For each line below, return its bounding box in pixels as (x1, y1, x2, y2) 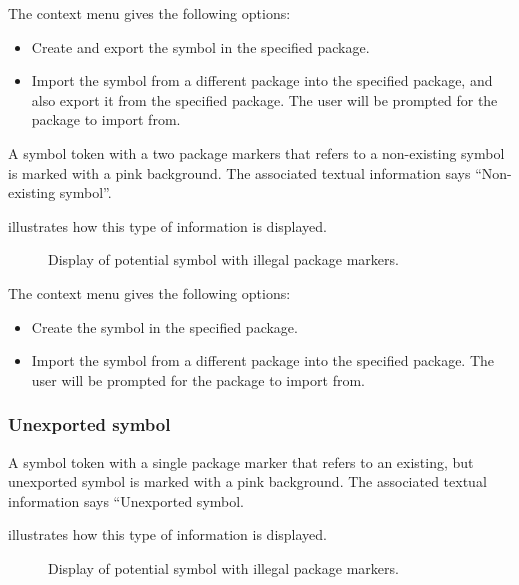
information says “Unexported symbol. (8, 490, 244, 511)
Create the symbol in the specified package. (31, 316, 298, 337)
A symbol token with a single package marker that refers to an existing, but (8, 451, 474, 472)
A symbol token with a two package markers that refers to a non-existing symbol (8, 142, 505, 163)
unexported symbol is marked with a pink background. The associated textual (8, 471, 487, 492)
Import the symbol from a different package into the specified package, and (31, 70, 493, 91)
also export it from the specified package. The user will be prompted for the (31, 89, 498, 110)
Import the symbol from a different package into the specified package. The (31, 350, 495, 371)
